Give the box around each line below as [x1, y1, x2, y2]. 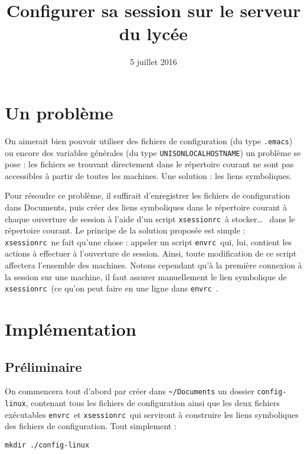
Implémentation [5, 317, 136, 341]
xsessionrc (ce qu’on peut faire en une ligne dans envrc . [5, 282, 218, 294]
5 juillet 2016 [130, 56, 177, 68]
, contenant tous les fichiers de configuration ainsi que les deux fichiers [25, 397, 280, 409]
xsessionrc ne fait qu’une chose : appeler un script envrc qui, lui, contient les [5, 235, 292, 248]
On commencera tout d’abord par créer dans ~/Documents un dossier [5, 385, 254, 397]
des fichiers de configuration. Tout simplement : [5, 420, 177, 432]
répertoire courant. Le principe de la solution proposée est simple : [5, 224, 246, 236]
